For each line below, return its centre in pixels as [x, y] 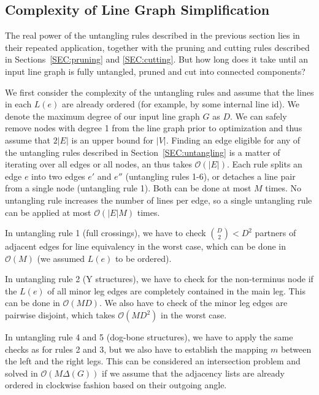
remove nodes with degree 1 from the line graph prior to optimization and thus [154, 128]
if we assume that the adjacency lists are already [193, 373]
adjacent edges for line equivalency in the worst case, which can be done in [145, 246]
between [296, 349]
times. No [283, 188]
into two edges [58, 176]
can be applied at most [48, 212]
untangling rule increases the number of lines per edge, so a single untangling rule [159, 200]
